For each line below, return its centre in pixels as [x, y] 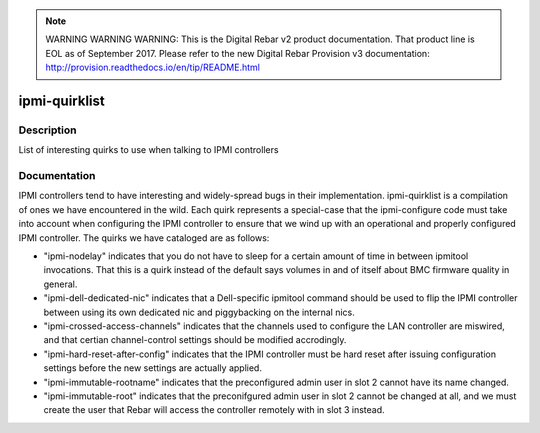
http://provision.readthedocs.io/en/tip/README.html [152, 67]
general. [60, 284]
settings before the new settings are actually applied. [152, 368]
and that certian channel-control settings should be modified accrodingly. [195, 340]
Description [47, 130]
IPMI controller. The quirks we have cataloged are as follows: [144, 237]
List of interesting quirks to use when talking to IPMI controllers [148, 150]
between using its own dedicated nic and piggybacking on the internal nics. [199, 312]
